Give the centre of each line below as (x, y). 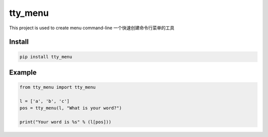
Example (23, 72)
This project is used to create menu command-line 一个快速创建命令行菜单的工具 (92, 28)
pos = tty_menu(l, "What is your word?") (71, 108)
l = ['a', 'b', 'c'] (44, 101)
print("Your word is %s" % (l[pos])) (66, 122)
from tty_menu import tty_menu (58, 87)
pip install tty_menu (46, 57)
